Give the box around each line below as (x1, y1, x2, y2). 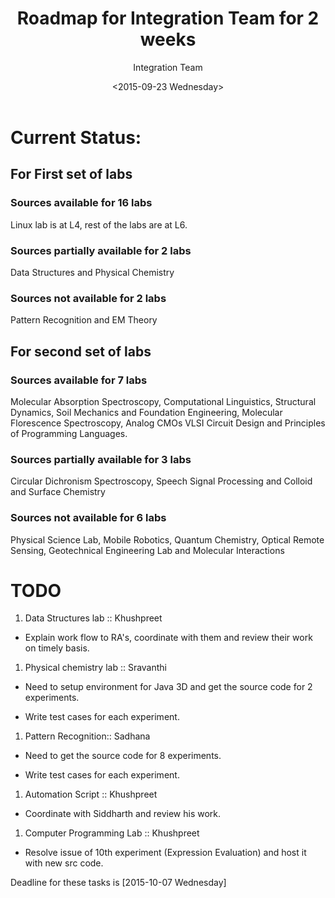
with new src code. (24, 857, 104, 869)
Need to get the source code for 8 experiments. (24, 750, 222, 762)
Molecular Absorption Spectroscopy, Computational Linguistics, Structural (10, 395, 317, 407)
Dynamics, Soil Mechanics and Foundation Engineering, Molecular (10, 406, 283, 418)
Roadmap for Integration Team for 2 (16, 7, 320, 30)
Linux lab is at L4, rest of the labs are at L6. (10, 218, 188, 231)
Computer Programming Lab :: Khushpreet (24, 827, 200, 839)
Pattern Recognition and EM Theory (10, 314, 158, 326)
